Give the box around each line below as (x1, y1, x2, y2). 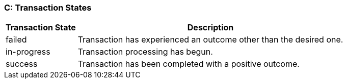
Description (187, 22, 234, 33)
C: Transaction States (4, 3, 92, 13)
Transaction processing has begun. (77, 47, 213, 57)
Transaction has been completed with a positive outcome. (77, 59, 300, 69)
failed (6, 34, 27, 45)
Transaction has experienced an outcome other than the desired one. (77, 34, 343, 45)
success (6, 59, 38, 69)
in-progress (6, 47, 50, 57)
